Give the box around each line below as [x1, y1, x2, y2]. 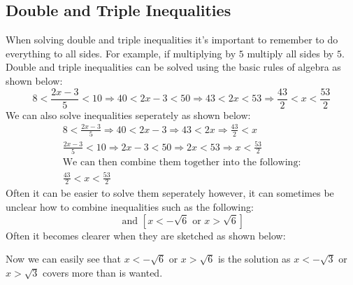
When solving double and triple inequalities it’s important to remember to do [6, 32, 338, 47]
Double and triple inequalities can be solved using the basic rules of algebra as [6, 60, 341, 74]
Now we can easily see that [6, 251, 121, 266]
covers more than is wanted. [43, 265, 163, 279]
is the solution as [217, 251, 291, 266]
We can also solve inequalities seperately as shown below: [6, 107, 251, 122]
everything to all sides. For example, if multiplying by [6, 46, 236, 60]
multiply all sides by [247, 46, 334, 60]
